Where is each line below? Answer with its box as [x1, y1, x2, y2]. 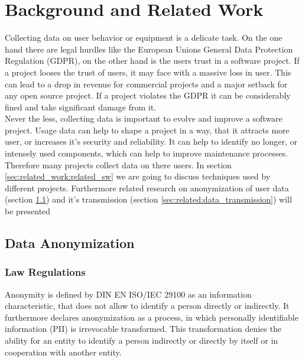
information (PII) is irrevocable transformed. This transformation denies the [5, 322, 281, 335]
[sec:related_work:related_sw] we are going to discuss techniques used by [5, 170, 271, 182]
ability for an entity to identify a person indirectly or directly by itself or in [5, 334, 278, 346]
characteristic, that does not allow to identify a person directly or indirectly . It [5, 299, 290, 312]
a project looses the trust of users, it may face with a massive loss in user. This [5, 66, 291, 78]
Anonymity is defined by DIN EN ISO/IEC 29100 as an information [5, 288, 252, 300]
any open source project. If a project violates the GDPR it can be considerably [5, 89, 291, 102]
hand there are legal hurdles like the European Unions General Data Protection [5, 43, 293, 55]
